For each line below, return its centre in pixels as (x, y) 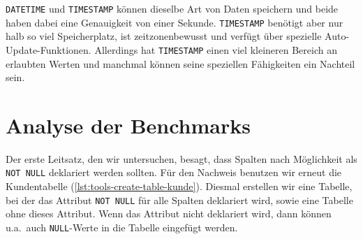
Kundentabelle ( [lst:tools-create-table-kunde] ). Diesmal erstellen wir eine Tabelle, (179, 186)
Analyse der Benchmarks (128, 125)
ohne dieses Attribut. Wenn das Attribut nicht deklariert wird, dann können (169, 213)
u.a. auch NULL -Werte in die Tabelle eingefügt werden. (122, 227)
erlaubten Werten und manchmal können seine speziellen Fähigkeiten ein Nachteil (180, 63)
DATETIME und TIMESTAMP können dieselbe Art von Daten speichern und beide (172, 8)
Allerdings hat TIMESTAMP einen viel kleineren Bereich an (216, 49)
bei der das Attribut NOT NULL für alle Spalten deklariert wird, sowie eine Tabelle (179, 200)
